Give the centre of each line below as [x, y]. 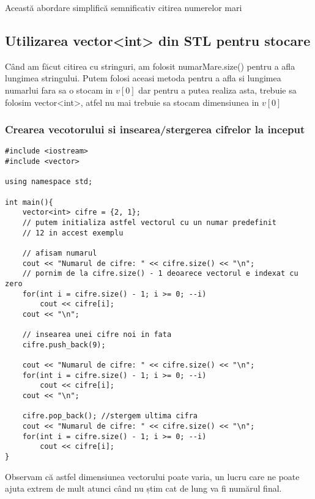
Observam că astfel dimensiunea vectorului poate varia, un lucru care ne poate [152, 476]
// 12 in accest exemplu [73, 233]
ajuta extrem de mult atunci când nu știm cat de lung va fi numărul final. [143, 488]
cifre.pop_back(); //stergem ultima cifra [110, 416]
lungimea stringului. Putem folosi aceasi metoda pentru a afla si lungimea [143, 78]
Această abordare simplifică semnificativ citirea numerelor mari [124, 7]
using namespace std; [49, 182]
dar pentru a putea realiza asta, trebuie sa [217, 90]
